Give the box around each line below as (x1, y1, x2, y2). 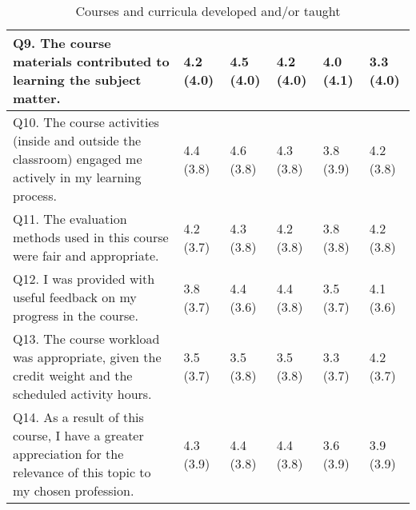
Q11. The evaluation (13, 209, 127, 228)
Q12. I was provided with (13, 269, 155, 288)
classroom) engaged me (13, 149, 142, 168)
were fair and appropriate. (13, 246, 159, 265)
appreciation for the (13, 444, 124, 463)
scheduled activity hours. (13, 384, 152, 403)
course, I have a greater (13, 426, 144, 444)
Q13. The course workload (13, 329, 160, 348)
